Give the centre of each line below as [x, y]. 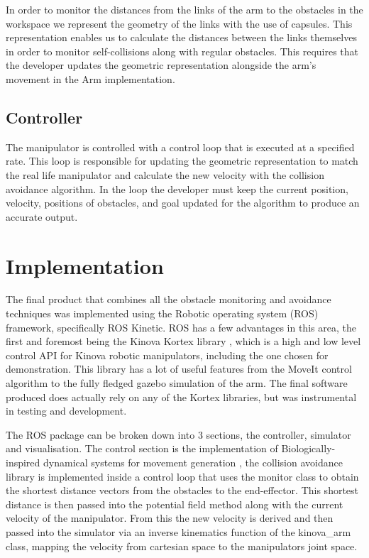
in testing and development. [66, 411]
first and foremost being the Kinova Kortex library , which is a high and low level [183, 341]
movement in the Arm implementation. [90, 78]
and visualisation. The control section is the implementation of [142, 448]
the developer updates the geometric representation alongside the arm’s [161, 65]
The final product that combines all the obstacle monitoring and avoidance [169, 299]
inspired [23, 462]
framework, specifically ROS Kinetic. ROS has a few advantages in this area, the [181, 327]
